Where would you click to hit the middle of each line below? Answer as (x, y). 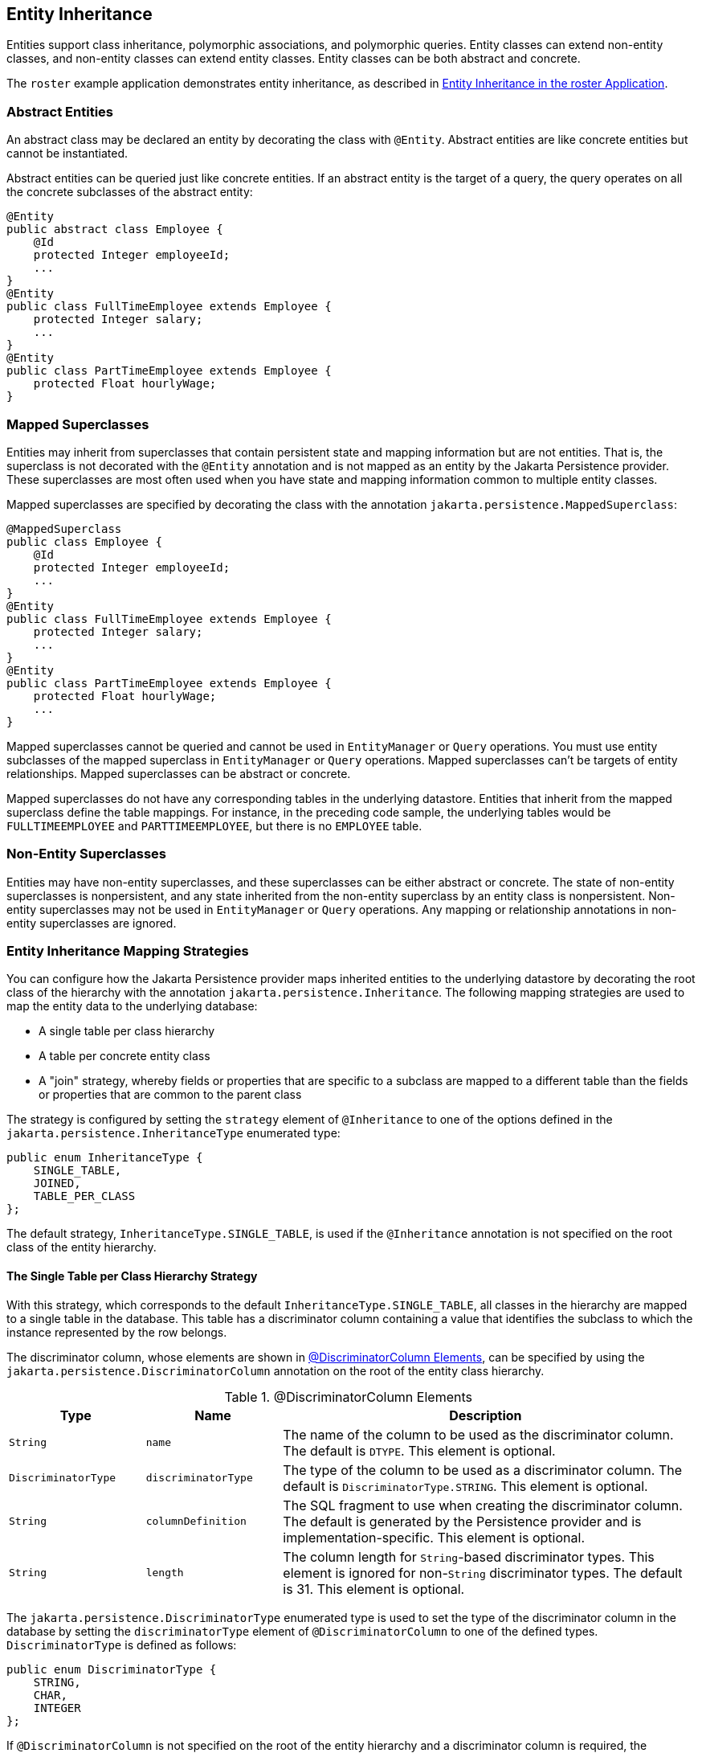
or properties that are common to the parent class (170, 1095)
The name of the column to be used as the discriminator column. (478, 1434)
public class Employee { (84, 541)
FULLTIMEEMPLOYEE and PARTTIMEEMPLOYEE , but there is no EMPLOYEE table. (214, 825)
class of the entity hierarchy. (82, 1247)
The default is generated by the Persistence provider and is (462, 1521)
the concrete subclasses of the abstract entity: (130, 192)
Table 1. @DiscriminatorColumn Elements (348, 1397)
